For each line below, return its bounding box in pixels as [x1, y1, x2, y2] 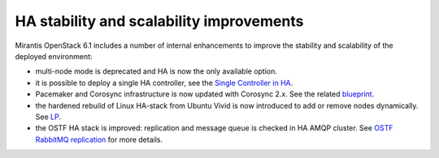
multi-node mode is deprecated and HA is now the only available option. [35, 66, 278, 76]
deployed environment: [15, 51, 93, 61]
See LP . [35, 112, 61, 122]
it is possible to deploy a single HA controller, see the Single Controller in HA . [35, 78, 293, 88]
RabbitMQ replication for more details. [35, 135, 163, 144]
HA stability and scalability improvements [15, 12, 304, 30]
